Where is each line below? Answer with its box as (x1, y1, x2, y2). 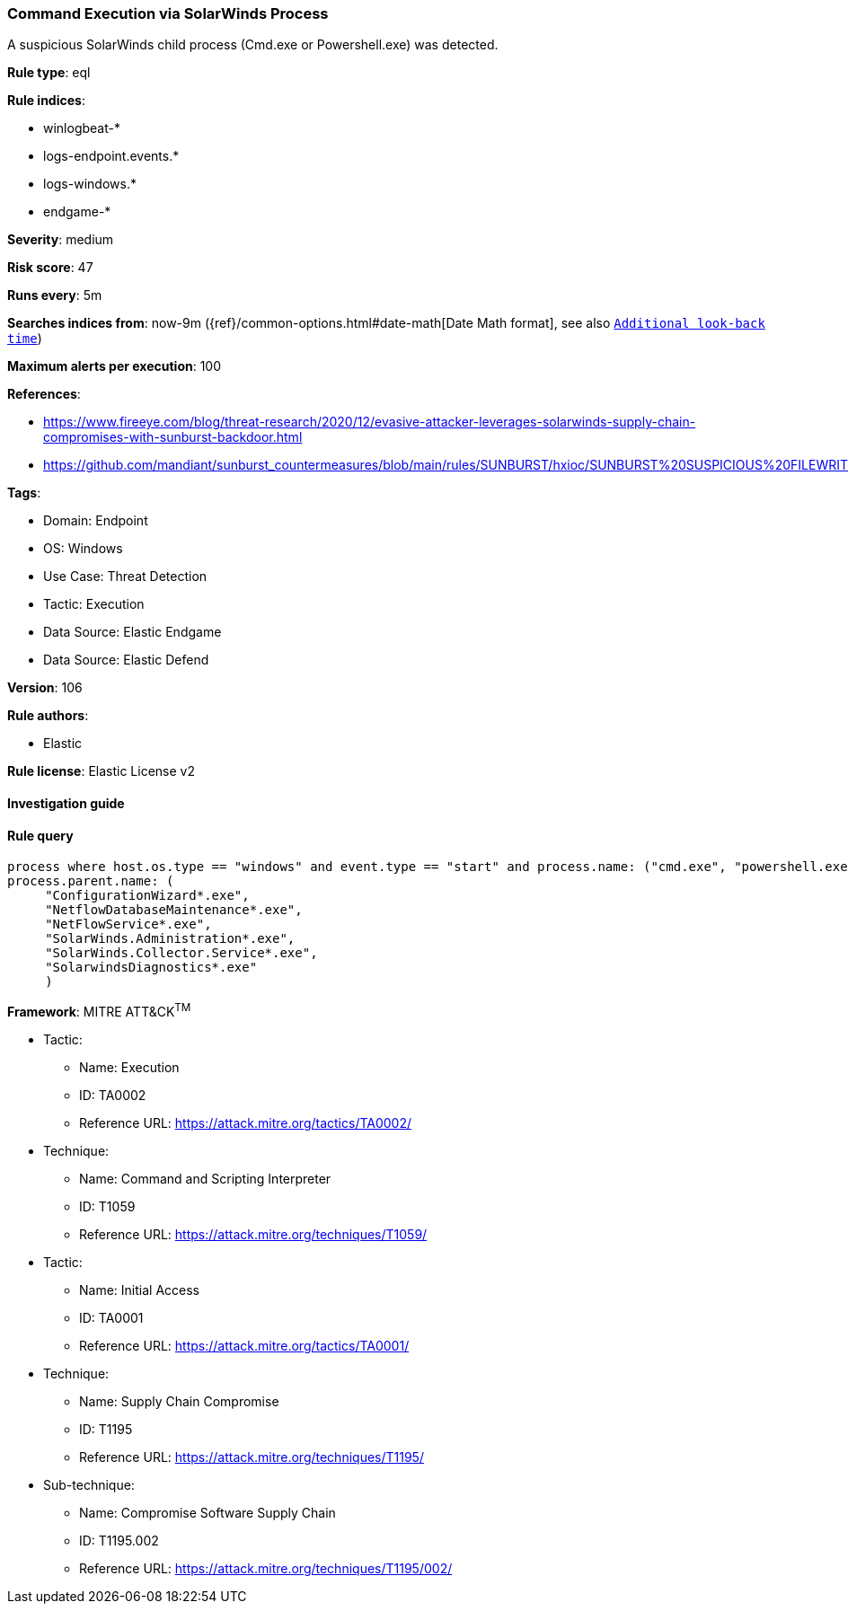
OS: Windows (43, 541, 123, 557)
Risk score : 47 (7, 260, 93, 276)
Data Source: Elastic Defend (43, 652, 209, 668)
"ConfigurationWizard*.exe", (45, 888, 250, 903)
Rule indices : (7, 92, 85, 109)
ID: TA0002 (79, 1087, 146, 1103)
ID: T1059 (79, 1198, 136, 1214)
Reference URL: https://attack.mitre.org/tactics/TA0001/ (79, 1337, 410, 1353)
